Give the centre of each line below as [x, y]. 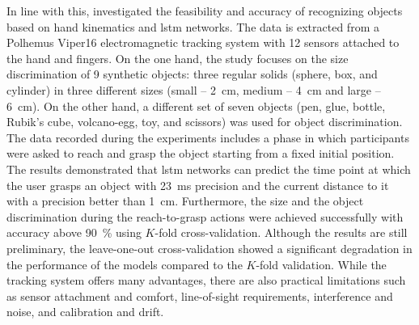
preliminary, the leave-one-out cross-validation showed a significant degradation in [209, 248]
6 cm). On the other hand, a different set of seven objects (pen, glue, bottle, [196, 106]
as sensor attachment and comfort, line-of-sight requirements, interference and [200, 295]
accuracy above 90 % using [74, 232]
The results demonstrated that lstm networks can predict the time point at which [209, 169]
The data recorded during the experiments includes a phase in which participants [208, 137]
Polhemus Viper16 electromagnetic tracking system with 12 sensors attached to [203, 42]
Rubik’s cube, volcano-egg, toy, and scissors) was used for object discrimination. [205, 122]
